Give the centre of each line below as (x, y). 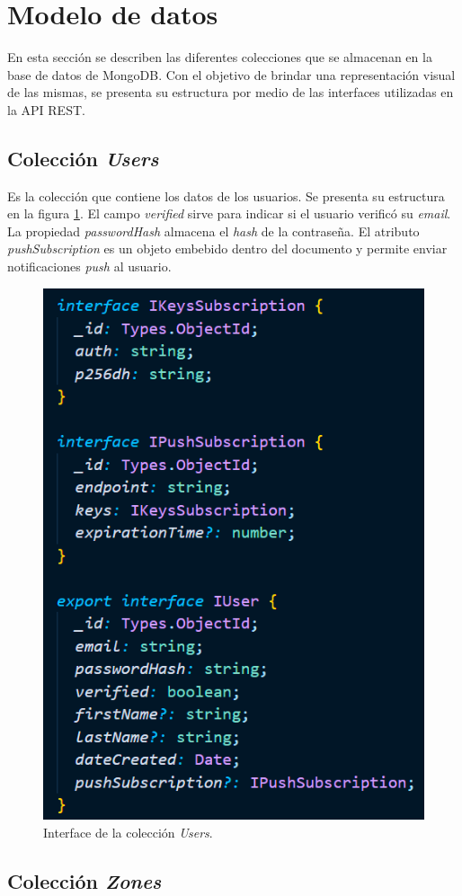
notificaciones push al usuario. (89, 266)
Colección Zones (84, 880)
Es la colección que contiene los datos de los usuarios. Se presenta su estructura (226, 195)
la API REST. (46, 109)
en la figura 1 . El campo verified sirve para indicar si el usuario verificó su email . (229, 213)
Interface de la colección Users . (128, 832)
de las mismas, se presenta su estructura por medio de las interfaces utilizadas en (231, 92)
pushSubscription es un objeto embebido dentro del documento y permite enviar (227, 248)
